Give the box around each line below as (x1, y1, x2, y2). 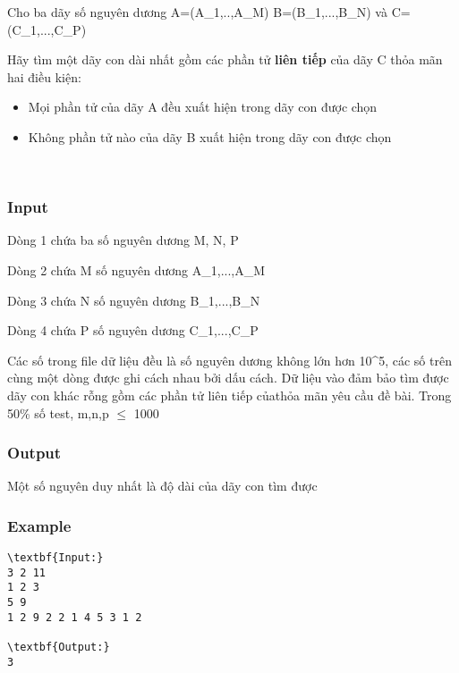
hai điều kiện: (7, 67, 81, 86)
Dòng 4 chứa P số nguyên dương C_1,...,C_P (7, 321, 259, 340)
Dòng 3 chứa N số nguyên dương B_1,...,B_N (7, 290, 260, 309)
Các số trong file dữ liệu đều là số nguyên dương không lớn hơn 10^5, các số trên (7, 350, 452, 369)
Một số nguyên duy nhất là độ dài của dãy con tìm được (7, 476, 318, 495)
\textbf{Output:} (7, 641, 110, 654)
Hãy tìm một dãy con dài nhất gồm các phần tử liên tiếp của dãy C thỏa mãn (7, 50, 443, 69)
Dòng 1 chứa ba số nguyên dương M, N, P (7, 231, 239, 249)
